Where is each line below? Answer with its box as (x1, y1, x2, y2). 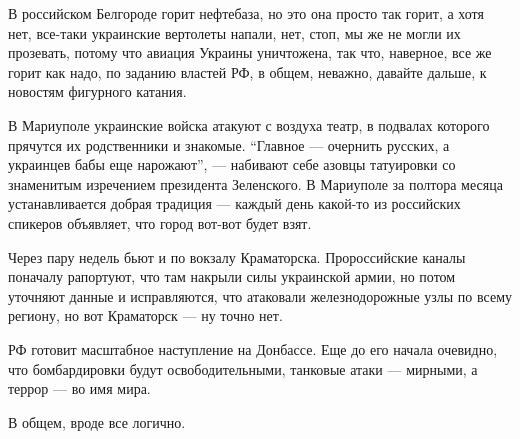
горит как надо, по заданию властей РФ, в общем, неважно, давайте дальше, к (8, 61, 487, 82)
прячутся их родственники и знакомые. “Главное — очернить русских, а (8, 134, 450, 155)
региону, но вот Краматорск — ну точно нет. (8, 305, 283, 326)
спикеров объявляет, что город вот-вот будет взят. (8, 212, 312, 233)
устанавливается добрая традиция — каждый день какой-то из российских (8, 193, 461, 214)
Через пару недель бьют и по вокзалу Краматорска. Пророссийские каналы (8, 246, 466, 267)
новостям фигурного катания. (8, 81, 187, 102)
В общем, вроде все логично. (8, 411, 186, 432)
